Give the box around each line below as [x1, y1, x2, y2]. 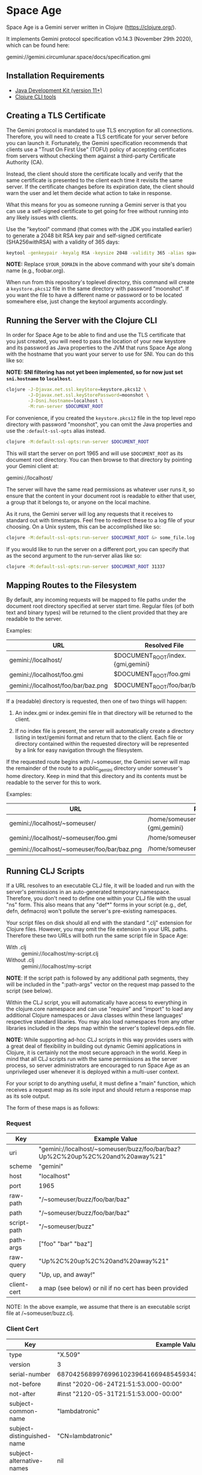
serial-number [9, 1370, 51, 1378]
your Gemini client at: [6, 462, 59, 469]
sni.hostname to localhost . [6, 375, 73, 382]
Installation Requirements [6, 70, 105, 81]
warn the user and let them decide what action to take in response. [6, 189, 173, 196]
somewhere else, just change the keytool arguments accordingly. [6, 298, 168, 305]
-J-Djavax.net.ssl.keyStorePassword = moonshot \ [28, 392, 149, 398]
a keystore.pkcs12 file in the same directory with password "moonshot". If [6, 285, 189, 292]
